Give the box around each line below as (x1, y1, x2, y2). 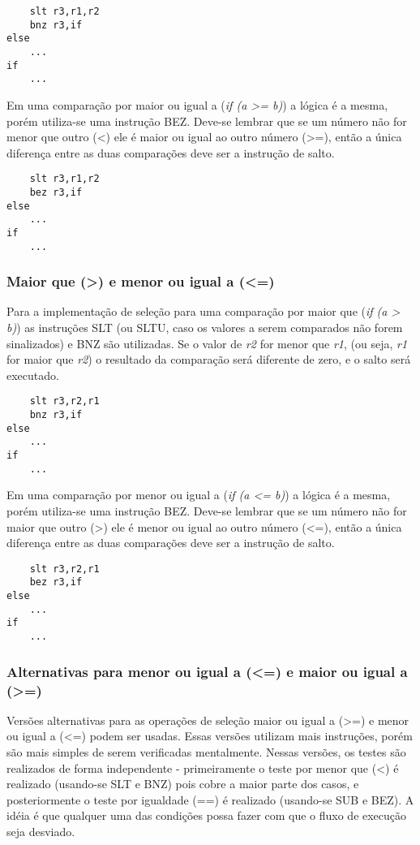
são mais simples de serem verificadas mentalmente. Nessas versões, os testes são (6, 744, 406, 761)
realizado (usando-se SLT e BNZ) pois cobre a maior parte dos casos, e (6, 775, 359, 792)
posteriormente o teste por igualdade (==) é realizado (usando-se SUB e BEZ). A (6, 791, 414, 808)
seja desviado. (6, 822, 75, 839)
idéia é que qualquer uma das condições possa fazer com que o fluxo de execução (6, 807, 407, 824)
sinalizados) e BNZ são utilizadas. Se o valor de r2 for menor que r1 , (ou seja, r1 (6, 334, 408, 351)
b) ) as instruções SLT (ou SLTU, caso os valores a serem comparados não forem (6, 319, 403, 336)
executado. (6, 366, 59, 383)
